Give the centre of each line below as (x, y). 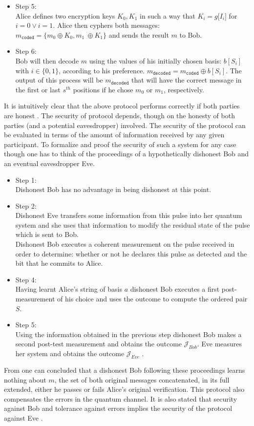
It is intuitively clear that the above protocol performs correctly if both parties (122, 106)
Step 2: (26, 205)
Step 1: (26, 180)
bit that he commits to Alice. (59, 263)
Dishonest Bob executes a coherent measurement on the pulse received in (125, 244)
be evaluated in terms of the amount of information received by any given (114, 135)
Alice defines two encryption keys (65, 15)
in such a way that (168, 15)
